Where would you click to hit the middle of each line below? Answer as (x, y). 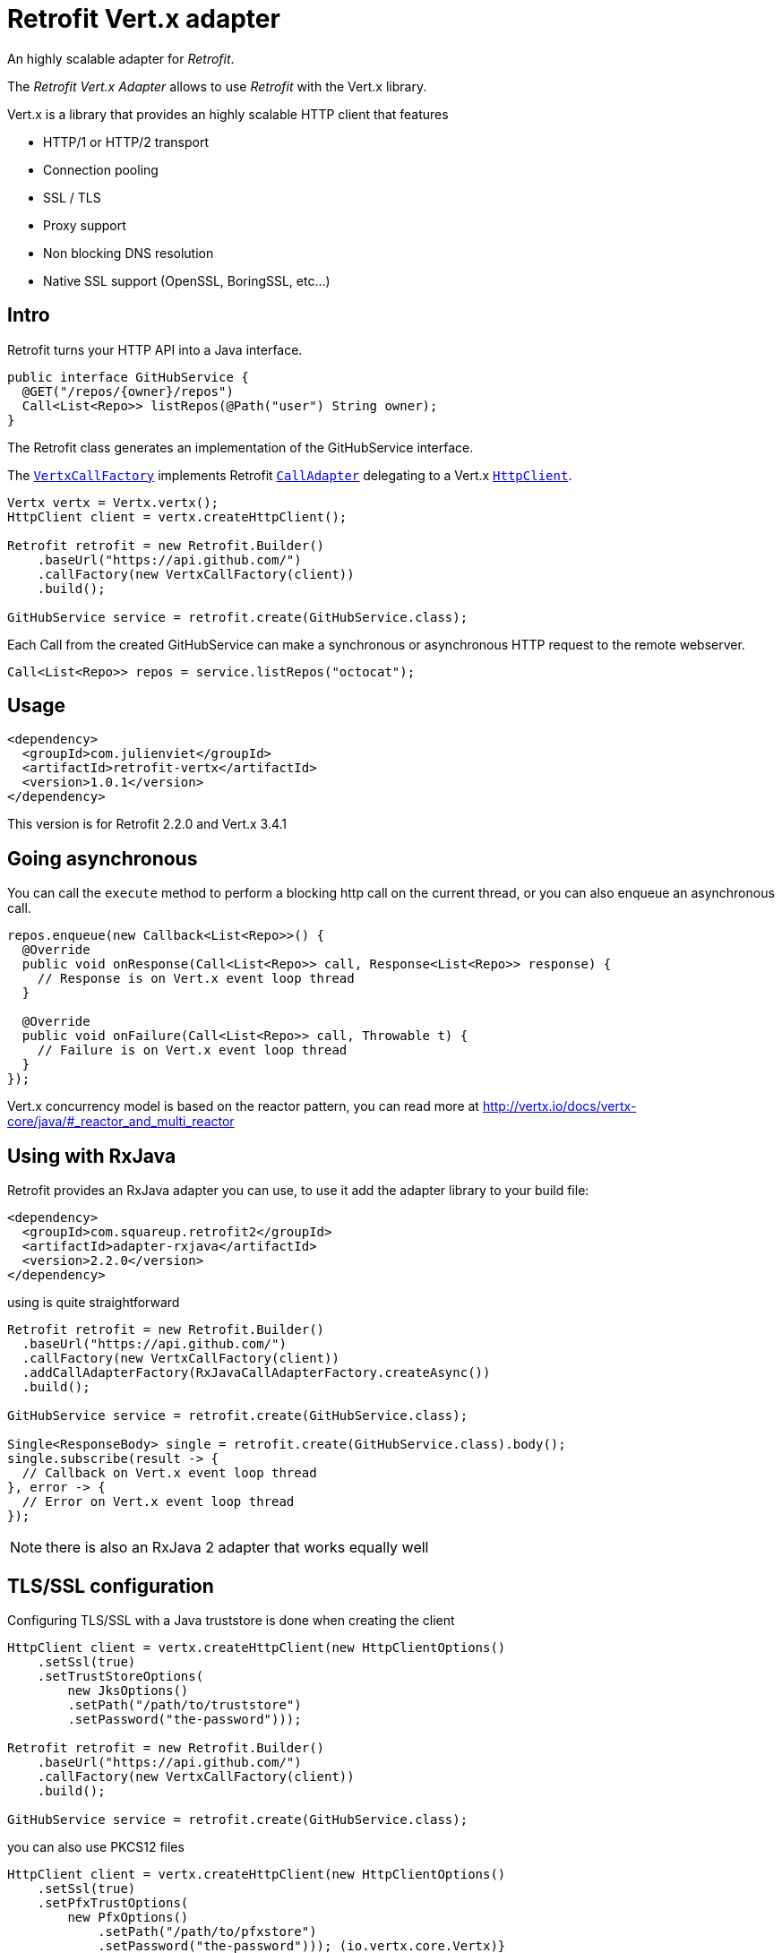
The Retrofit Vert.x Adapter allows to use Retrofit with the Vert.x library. (217, 86)
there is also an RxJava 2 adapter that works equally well (237, 1548)
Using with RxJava (92, 1156)
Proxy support (85, 225)
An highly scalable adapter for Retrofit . (121, 58)
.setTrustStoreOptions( (120, 1676)
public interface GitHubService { (128, 377)
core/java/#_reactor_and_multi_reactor (121, 1122)
